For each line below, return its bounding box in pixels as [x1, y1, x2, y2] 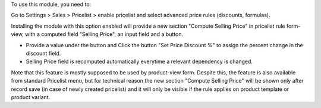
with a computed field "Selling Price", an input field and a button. [24, 31, 184, 38]
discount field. [26, 50, 61, 57]
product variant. [11, 93, 51, 100]
